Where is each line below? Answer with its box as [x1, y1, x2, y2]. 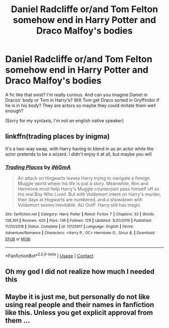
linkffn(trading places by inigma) [5, 132, 110, 141]
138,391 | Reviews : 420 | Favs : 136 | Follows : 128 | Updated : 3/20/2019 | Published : [5, 218, 152, 223]
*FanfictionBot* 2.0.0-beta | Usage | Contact [5, 252, 94, 259]
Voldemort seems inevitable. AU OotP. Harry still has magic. [17, 202, 142, 208]
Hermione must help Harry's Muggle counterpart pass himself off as [17, 186, 159, 192]
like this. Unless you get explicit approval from [5, 308, 153, 317]
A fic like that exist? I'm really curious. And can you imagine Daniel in [5, 91, 148, 98]
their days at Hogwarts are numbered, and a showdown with [17, 197, 143, 203]
